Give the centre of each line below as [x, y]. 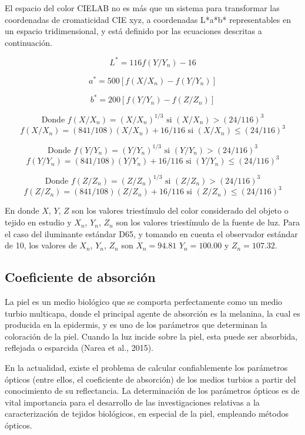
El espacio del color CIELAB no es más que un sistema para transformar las [142, 8]
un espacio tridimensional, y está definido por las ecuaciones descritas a [133, 31]
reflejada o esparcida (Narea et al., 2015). [79, 348]
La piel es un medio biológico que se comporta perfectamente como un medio [144, 302]
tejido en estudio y [38, 222]
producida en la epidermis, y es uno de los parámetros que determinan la [136, 325]
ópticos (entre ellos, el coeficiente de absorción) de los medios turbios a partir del [150, 379]
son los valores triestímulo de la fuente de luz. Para [208, 222]
